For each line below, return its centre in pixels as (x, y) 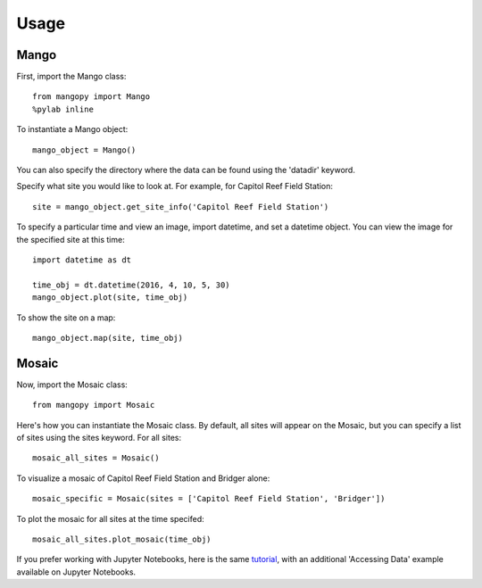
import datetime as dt (82, 260)
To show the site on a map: (66, 318)
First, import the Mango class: (71, 77)
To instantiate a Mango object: (72, 129)
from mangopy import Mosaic (94, 405)
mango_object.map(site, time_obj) (108, 338)
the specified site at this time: (71, 239)
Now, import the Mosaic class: (72, 385)
